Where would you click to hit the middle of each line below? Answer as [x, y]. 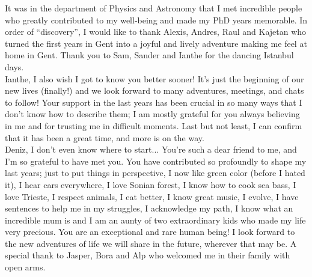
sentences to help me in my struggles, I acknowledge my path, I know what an [149, 208]
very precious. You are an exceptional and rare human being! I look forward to [150, 232]
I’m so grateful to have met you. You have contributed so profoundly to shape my [156, 161]
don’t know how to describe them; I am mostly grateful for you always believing [152, 114]
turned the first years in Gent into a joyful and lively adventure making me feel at [156, 43]
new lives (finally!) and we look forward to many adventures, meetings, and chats [154, 90]
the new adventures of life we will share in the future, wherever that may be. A [151, 243]
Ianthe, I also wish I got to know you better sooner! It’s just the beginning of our [154, 78]
